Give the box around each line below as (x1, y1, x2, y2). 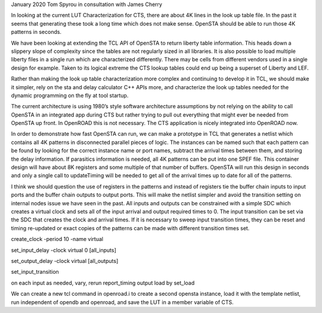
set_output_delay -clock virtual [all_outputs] (11, 257, 119, 264)
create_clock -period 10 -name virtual (11, 236, 104, 243)
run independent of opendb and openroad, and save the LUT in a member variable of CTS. (11, 298, 234, 306)
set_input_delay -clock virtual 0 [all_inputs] (11, 246, 116, 253)
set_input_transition (11, 268, 59, 276)
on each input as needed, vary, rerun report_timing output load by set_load (11, 279, 195, 286)
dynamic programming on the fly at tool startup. (11, 92, 129, 99)
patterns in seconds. (11, 29, 62, 36)
